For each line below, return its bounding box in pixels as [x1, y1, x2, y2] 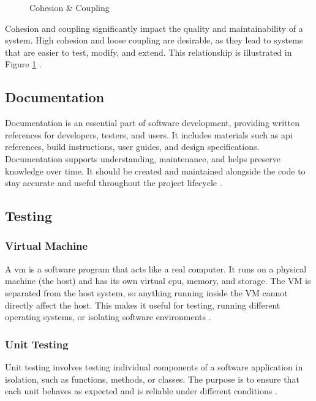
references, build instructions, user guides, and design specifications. [5, 140, 260, 153]
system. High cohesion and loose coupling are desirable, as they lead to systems [5, 34, 303, 47]
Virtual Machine [5, 238, 88, 253]
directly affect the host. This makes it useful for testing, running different [5, 298, 280, 311]
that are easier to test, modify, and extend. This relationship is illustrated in [5, 45, 292, 58]
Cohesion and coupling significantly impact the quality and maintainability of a [5, 21, 303, 34]
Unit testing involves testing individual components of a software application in [5, 360, 303, 373]
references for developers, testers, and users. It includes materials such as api [5, 128, 293, 141]
